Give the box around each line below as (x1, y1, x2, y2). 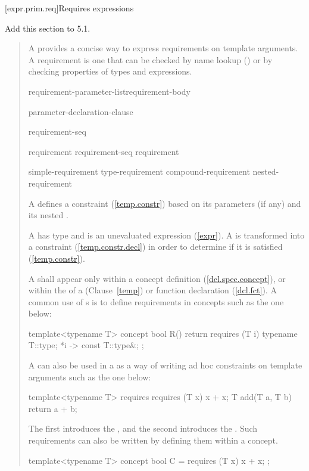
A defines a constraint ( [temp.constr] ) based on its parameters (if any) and (28, 197, 301, 209)
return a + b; (28, 402, 77, 414)
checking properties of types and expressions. (28, 65, 192, 78)
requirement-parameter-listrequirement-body (28, 85, 191, 97)
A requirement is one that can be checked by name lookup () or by (28, 53, 273, 66)
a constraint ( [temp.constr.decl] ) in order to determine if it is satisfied (28, 240, 283, 253)
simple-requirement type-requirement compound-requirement (28, 165, 250, 178)
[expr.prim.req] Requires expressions (5, 2, 134, 14)
